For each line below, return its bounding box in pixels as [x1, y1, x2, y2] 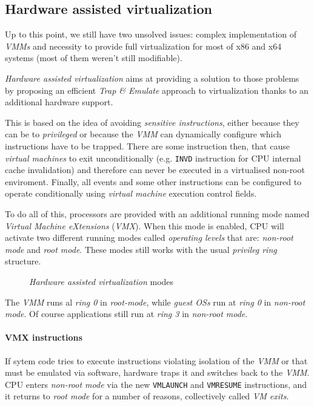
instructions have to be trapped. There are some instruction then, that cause [5, 139, 290, 152]
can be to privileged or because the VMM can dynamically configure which [5, 128, 282, 140]
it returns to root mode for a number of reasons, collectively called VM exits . [5, 390, 289, 402]
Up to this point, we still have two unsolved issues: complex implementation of [5, 28, 297, 41]
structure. [5, 255, 41, 267]
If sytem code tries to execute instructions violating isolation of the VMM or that [5, 354, 308, 367]
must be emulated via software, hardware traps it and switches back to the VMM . [5, 366, 310, 379]
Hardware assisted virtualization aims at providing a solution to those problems [5, 71, 299, 84]
